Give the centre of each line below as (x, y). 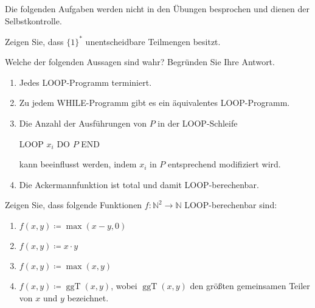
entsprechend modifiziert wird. (224, 164)
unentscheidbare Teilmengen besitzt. (153, 41)
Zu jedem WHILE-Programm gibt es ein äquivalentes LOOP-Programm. (154, 103)
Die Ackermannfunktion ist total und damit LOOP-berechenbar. (139, 184)
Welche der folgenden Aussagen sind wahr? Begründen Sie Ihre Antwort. (140, 62)
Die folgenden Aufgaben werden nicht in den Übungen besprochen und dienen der (157, 9)
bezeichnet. (88, 297)
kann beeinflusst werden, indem (78, 164)
